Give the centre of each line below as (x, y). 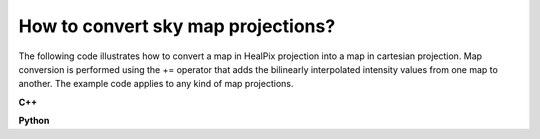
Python (34, 121)
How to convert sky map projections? (177, 26)
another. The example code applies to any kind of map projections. (156, 84)
